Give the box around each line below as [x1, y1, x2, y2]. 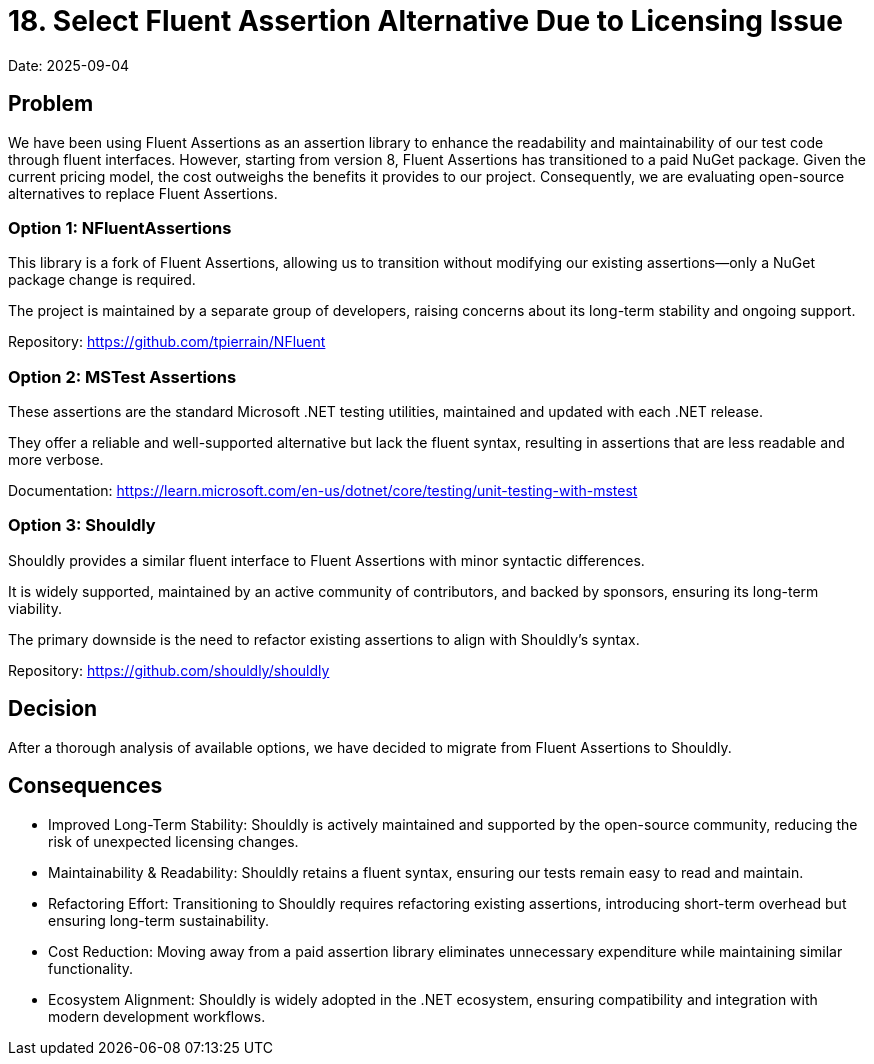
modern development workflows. [48, 1007, 266, 1025]
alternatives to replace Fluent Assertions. [8, 184, 278, 202]
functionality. [48, 959, 134, 977]
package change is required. [8, 271, 196, 289]
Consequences [8, 773, 163, 799]
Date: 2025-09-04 [8, 56, 130, 74]
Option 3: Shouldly [8, 515, 156, 536]
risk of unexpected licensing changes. [48, 832, 299, 850]
